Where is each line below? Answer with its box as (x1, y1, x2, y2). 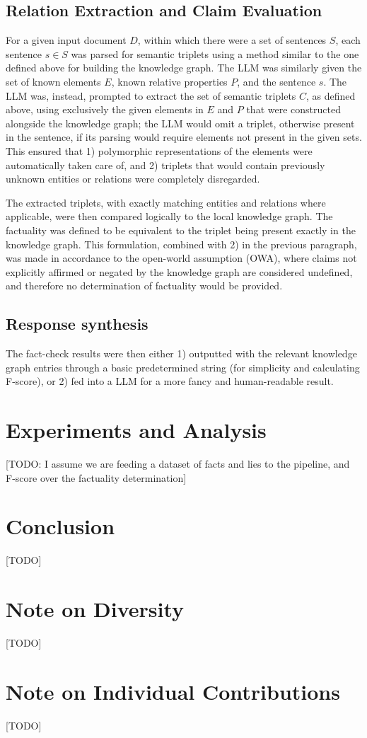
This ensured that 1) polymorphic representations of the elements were (6, 143, 313, 158)
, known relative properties (111, 74, 228, 88)
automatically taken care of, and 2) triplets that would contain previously (6, 157, 325, 172)
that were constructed (246, 102, 341, 117)
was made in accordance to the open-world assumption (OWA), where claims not (6, 250, 357, 265)
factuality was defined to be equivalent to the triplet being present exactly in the (6, 222, 356, 237)
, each (335, 33, 361, 47)
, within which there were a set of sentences (137, 33, 327, 47)
